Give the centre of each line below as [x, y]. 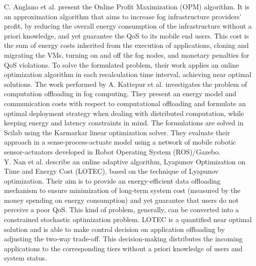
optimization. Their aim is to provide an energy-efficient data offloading [112, 180]
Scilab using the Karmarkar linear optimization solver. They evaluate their [117, 132]
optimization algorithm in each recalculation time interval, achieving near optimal [128, 74]
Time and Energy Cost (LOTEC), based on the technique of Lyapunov [111, 171]
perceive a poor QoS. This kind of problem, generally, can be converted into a [122, 209]
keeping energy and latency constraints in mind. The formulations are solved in [124, 123]
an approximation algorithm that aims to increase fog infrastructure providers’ [123, 16]
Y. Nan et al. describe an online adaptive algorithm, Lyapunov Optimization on [125, 161]
